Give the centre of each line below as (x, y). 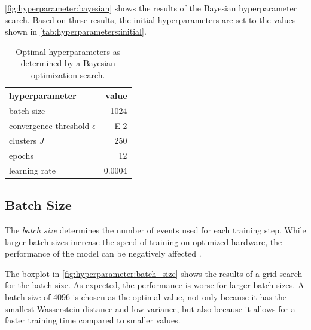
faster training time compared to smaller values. (93, 320)
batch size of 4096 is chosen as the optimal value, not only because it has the (146, 297)
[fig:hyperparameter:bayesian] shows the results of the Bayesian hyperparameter (151, 8)
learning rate (32, 170)
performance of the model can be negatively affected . (103, 253)
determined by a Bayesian (68, 63)
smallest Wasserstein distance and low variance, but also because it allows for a (150, 308)
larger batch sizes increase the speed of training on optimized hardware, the (144, 241)
